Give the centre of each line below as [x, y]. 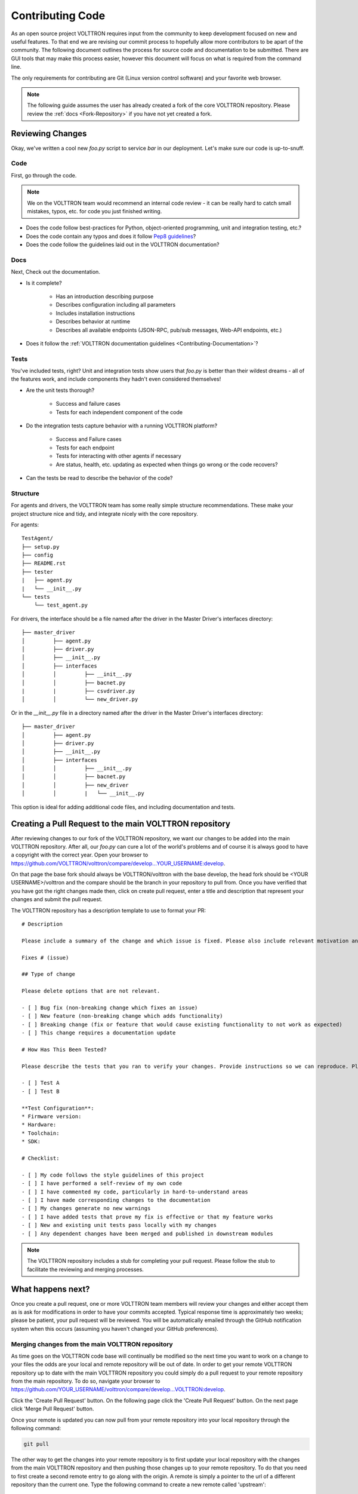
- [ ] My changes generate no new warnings [86, 1208]
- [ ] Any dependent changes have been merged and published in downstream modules [148, 1233]
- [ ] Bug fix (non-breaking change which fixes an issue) [110, 1008]
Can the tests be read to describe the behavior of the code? [99, 477]
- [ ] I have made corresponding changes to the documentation [116, 1200]
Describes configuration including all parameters [116, 305]
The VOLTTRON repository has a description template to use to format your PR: [108, 910]
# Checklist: [41, 1158]
